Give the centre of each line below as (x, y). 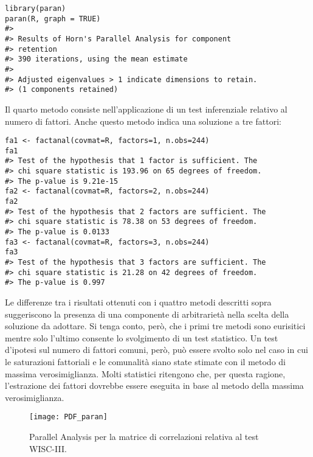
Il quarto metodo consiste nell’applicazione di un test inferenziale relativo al (146, 109)
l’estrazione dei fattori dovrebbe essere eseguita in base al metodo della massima (154, 385)
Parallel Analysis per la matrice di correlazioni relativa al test (144, 436)
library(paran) (36, 9)
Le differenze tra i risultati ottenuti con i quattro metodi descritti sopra (138, 302)
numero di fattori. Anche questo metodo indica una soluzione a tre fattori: (143, 121)
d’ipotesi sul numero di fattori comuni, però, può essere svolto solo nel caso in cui (156, 350)
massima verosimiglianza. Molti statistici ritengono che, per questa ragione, (145, 373)
